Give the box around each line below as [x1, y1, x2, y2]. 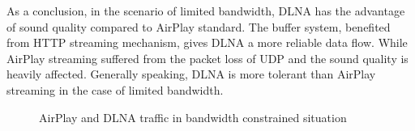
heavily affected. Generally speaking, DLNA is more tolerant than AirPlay [6, 65, 376, 82]
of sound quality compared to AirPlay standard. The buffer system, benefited [6, 18, 391, 35]
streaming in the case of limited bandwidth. [6, 81, 224, 98]
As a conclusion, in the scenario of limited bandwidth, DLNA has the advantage [6, 2, 405, 19]
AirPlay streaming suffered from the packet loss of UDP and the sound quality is [6, 49, 409, 66]
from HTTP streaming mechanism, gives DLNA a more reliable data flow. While [6, 34, 408, 51]
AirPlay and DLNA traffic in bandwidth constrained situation [39, 108, 347, 125]
